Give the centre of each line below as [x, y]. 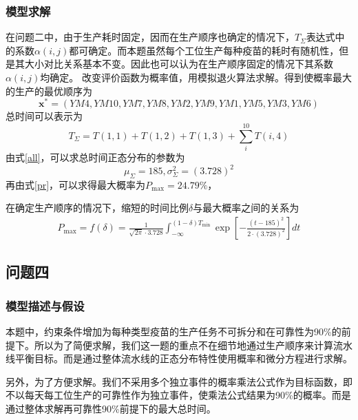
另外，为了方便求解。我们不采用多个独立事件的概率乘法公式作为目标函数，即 [179, 381]
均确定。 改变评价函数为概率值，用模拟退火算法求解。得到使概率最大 [196, 77]
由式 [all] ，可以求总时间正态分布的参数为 [95, 157]
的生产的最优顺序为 [49, 91]
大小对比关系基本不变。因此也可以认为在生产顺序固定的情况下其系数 [179, 64]
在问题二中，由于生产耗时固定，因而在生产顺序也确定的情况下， [150, 37]
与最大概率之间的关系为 [246, 208]
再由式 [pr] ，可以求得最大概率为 [76, 184]
